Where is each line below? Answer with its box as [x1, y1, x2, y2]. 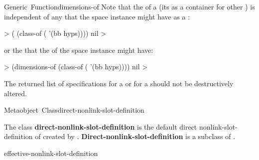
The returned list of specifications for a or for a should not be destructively [4, 78, 234, 88]
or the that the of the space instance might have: [4, 44, 153, 55]
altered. [4, 88, 27, 98]
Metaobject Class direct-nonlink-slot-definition [4, 105, 144, 115]
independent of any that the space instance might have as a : [4, 11, 190, 21]
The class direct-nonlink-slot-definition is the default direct [4, 121, 197, 132]
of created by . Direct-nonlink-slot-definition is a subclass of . [35, 131, 235, 142]
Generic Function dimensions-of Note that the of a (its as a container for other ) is [4, 1, 255, 11]
